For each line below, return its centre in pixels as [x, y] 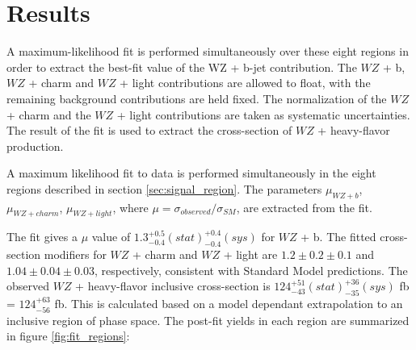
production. [35, 146]
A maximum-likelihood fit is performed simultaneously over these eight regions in [208, 51]
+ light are [250, 254]
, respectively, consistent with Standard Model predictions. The [251, 270]
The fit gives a [42, 237]
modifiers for [75, 254]
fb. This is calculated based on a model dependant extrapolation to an [229, 304]
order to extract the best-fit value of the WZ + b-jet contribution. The [182, 67]
